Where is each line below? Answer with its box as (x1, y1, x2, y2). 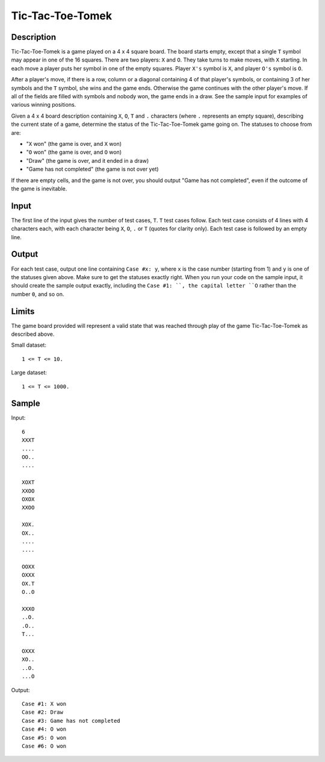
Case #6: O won (22, 742, 67, 749)
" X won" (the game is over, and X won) (26, 140, 122, 147)
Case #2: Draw (22, 709, 63, 716)
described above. (11, 330, 55, 338)
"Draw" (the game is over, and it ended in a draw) (26, 157, 149, 164)
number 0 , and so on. (11, 290, 64, 298)
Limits (11, 306, 35, 316)
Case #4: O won (22, 726, 67, 732)
